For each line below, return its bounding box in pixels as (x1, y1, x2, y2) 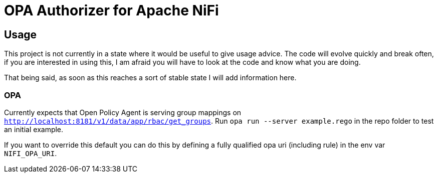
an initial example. (4, 125, 64, 134)
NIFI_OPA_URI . (4, 149, 57, 158)
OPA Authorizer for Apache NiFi (4, 2, 219, 19)
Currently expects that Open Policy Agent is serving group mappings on (4, 108, 242, 117)
